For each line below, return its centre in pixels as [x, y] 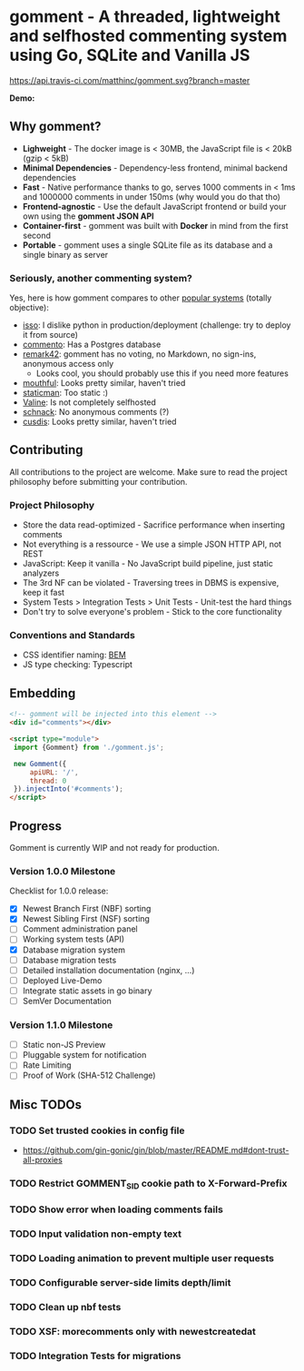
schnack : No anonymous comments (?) [96, 412]
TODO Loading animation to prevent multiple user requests [142, 1258]
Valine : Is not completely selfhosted [89, 402]
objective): [29, 308]
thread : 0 [48, 781]
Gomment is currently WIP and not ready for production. [114, 847]
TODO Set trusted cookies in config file [97, 1130]
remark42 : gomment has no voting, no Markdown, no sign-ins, [139, 354]
